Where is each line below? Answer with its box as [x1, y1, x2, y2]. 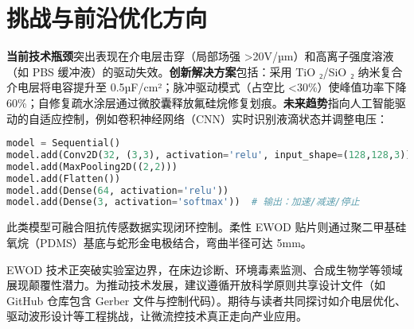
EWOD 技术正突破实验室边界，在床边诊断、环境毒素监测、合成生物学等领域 [6, 261, 403, 277]
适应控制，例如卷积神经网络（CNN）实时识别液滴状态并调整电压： [39, 110, 389, 126]
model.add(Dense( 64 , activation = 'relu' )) [6, 184, 229, 196]
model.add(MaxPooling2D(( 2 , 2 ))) [6, 161, 178, 172]
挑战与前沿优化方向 [6, 2, 208, 34]
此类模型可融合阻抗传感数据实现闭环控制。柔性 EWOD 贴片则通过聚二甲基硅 [6, 219, 407, 235]
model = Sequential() [6, 137, 121, 149]
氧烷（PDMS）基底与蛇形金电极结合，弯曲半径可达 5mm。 [6, 234, 312, 250]
